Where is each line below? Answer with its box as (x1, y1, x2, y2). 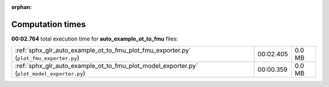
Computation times (11, 19, 86, 30)
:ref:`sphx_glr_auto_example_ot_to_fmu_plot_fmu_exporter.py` (15, 46, 191, 54)
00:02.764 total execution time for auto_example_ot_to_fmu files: (11, 35, 179, 42)
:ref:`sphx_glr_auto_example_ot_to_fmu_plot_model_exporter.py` (15, 62, 198, 70)
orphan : (11, 4, 32, 10)
